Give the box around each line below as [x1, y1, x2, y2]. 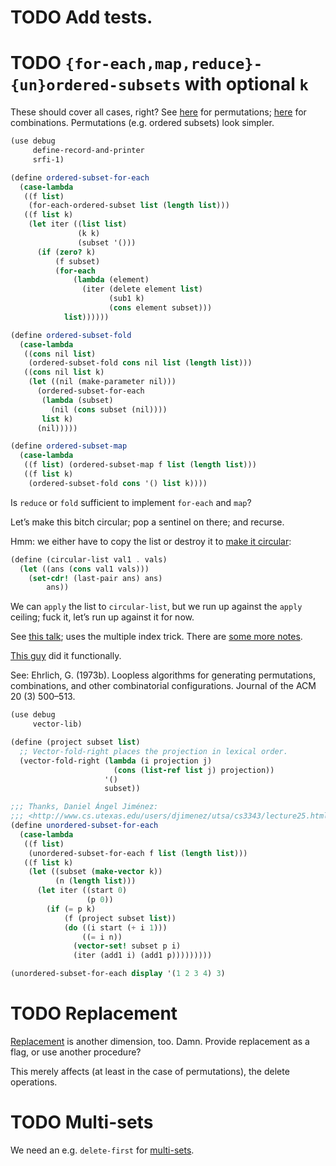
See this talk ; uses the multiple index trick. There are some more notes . [10, 631, 303, 643]
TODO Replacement [10, 1002, 178, 1025]
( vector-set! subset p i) [73, 941, 182, 951]
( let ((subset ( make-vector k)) [28, 867, 163, 877]
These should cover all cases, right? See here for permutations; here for [10, 106, 307, 118]
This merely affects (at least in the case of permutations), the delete [10, 1065, 290, 1077]
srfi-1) [32, 154, 65, 165]
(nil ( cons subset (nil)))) [50, 404, 168, 415]
